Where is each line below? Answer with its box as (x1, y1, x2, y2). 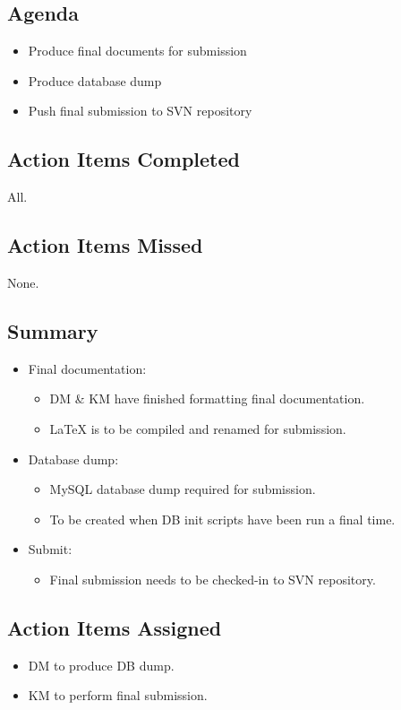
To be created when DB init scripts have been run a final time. (49, 509, 396, 528)
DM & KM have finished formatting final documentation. (49, 389, 365, 408)
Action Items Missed (7, 231, 203, 259)
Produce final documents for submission (28, 41, 247, 60)
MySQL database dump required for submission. (49, 480, 316, 498)
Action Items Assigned (7, 613, 222, 641)
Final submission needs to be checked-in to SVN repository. (49, 569, 376, 588)
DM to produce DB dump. (28, 655, 175, 674)
